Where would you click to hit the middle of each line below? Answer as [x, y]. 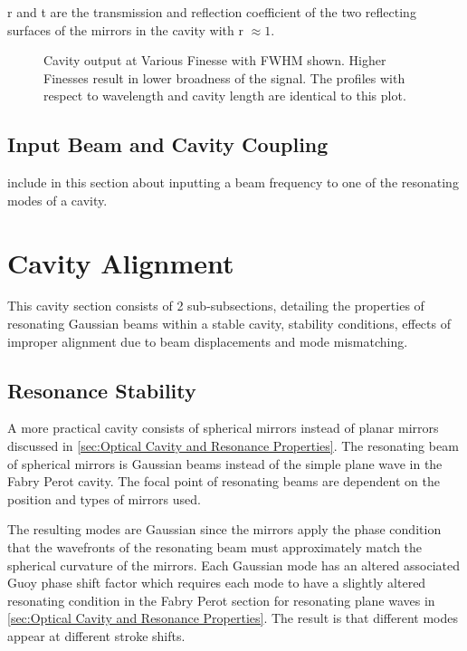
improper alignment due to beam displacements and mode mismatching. [208, 341]
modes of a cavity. [57, 200]
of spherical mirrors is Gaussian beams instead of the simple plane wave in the [225, 463]
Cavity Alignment [121, 262]
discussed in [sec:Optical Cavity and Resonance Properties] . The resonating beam [233, 446]
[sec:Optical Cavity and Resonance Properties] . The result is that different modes [233, 618]
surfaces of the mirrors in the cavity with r [125, 29]
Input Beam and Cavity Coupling [168, 144]
